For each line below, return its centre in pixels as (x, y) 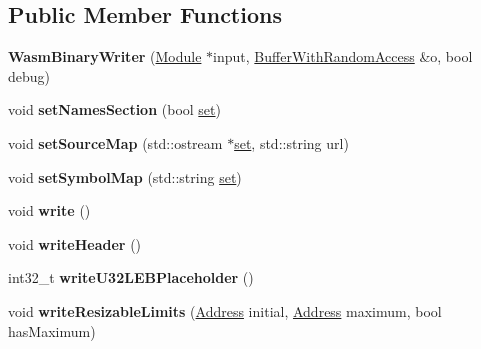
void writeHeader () (75, 243)
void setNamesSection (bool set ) (114, 109)
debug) (29, 75)
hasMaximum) (52, 330)
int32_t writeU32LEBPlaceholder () (131, 277)
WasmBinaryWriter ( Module (105, 56)
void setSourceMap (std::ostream (115, 142)
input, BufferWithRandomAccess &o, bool (343, 56)
